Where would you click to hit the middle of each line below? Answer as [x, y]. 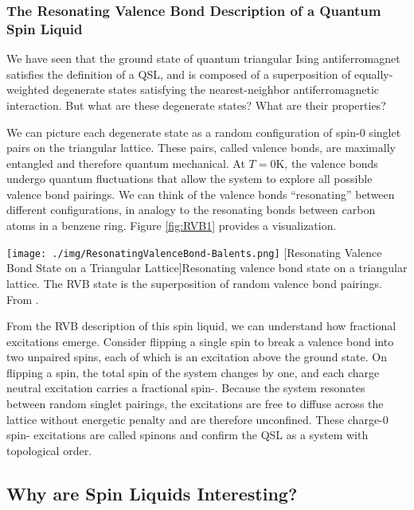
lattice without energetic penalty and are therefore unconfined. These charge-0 [197, 419]
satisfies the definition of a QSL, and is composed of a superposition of [179, 74]
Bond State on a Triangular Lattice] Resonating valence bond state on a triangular [207, 268]
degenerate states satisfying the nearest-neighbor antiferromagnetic [216, 90]
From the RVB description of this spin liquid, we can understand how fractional [201, 326]
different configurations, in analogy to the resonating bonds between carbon [191, 210]
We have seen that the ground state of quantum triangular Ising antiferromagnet [203, 58]
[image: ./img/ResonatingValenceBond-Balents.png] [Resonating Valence [194, 252]
